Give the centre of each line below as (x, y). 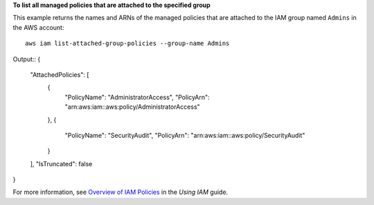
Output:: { (27, 59)
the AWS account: (38, 27)
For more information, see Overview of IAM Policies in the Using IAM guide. (121, 192)
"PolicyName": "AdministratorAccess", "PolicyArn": (137, 97)
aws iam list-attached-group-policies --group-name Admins (127, 44)
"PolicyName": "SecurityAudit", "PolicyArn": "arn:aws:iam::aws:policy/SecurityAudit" (185, 135)
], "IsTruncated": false (61, 163)
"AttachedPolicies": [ (60, 74)
